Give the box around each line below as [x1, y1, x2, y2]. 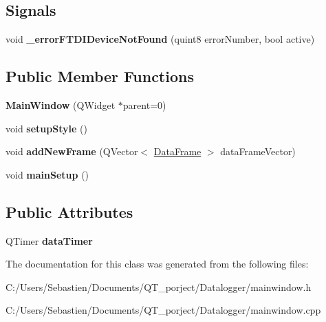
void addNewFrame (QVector [6, 144, 138, 159]
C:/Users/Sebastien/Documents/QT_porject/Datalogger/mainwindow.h [6, 279, 312, 294]
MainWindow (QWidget [6, 98, 116, 112]
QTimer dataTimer [6, 233, 93, 248]
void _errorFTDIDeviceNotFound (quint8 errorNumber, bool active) [6, 32, 315, 46]
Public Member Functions [6, 66, 194, 87]
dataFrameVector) [220, 144, 296, 159]
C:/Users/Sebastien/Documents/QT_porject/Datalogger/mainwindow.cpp [6, 303, 321, 317]
